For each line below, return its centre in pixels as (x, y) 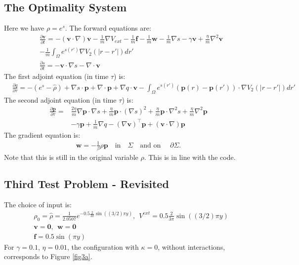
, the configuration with (103, 246)
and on (150, 145)
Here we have (24, 28)
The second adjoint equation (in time (60, 99)
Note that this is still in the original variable (71, 157)
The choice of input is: (38, 204)
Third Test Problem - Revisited (86, 184)
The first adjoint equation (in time (56, 76)
